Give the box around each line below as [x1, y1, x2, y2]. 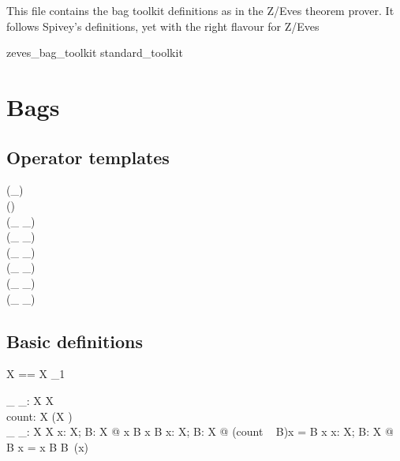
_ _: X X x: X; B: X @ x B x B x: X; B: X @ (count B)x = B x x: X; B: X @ [6, 423, 394, 440]
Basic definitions [6, 328, 144, 353]
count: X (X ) [6, 407, 73, 424]
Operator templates [6, 144, 170, 169]
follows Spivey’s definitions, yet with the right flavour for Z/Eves [6, 17, 320, 34]
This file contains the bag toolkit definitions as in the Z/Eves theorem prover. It [6, 2, 394, 18]
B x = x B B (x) [6, 438, 89, 455]
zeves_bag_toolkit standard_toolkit [6, 44, 183, 61]
